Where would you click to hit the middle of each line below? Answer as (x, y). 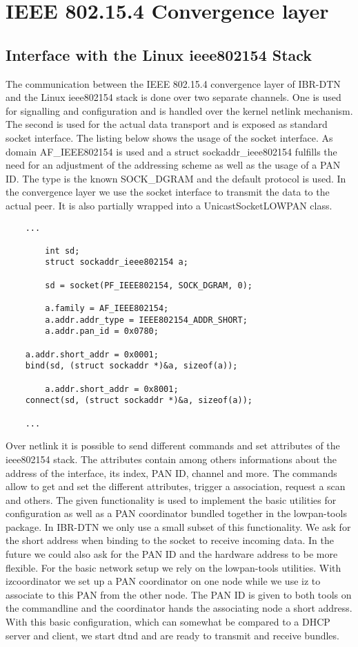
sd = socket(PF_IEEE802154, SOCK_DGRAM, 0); (149, 285)
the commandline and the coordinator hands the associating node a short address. (179, 608)
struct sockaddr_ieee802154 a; (117, 262)
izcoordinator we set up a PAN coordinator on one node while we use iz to (163, 581)
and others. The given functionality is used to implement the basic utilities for (171, 499)
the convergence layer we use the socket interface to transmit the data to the (168, 192)
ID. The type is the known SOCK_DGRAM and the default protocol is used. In (176, 178)
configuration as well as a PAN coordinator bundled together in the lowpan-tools (176, 513)
